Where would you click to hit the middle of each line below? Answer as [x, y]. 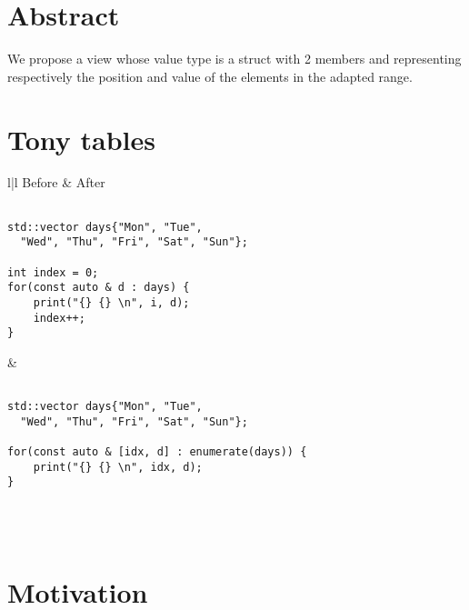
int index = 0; [53, 272]
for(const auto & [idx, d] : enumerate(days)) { [157, 452]
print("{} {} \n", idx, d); [118, 467]
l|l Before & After [56, 182]
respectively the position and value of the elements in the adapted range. [210, 76]
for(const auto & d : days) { [99, 288]
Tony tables [81, 139]
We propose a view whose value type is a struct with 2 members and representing [234, 59]
